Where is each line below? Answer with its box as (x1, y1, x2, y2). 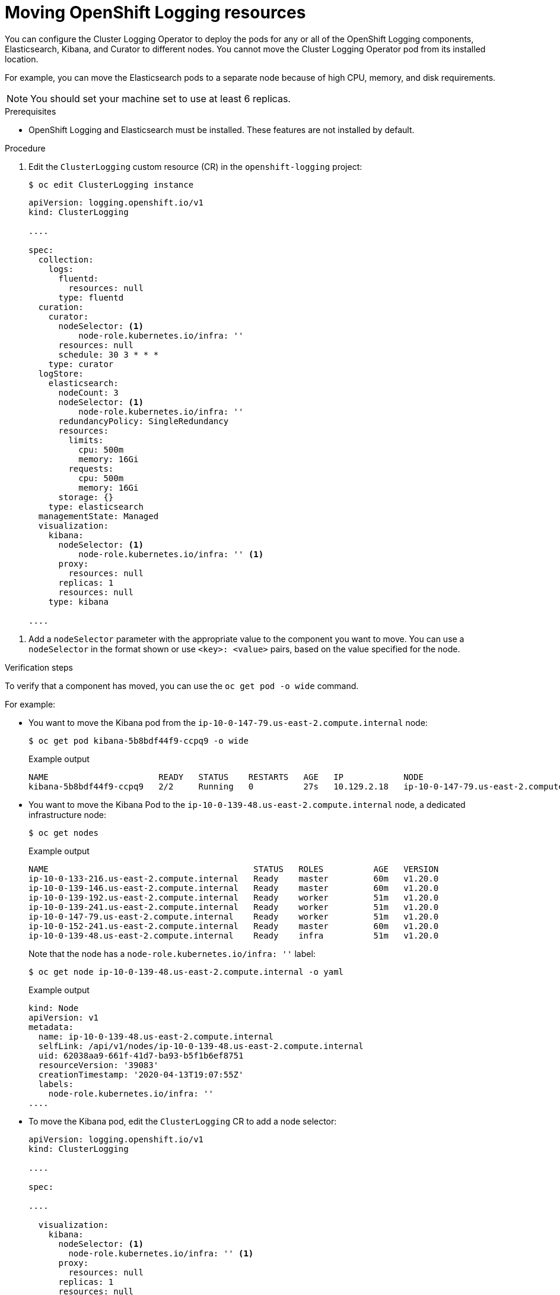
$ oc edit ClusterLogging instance (28, 179, 194, 189)
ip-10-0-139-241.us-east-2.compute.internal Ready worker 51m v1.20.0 (28, 902, 439, 912)
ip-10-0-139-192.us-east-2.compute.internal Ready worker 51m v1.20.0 (28, 892, 439, 902)
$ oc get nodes (28, 827, 99, 838)
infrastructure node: (28, 809, 106, 820)
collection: (38, 254, 94, 264)
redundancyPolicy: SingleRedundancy (58, 416, 229, 426)
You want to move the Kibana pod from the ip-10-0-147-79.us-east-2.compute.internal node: (28, 717, 428, 728)
